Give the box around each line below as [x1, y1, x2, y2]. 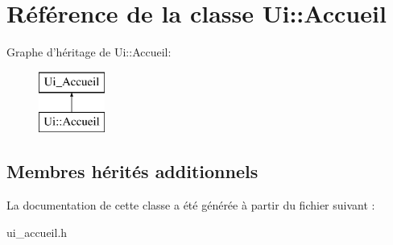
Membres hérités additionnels [6, 159, 259, 184]
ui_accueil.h [6, 223, 68, 240]
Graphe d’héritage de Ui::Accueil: [6, 44, 172, 60]
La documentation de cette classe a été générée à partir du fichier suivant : [6, 197, 375, 214]
